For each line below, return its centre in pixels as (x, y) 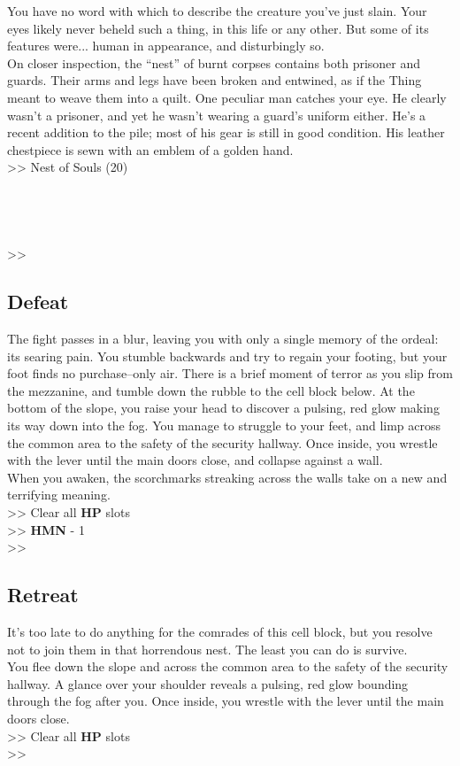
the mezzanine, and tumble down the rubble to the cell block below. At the (211, 390)
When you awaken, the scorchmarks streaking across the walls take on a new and (227, 477)
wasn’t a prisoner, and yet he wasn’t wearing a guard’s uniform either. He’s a (217, 115)
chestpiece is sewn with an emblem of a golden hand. (150, 149)
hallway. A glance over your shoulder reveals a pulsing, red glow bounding (208, 683)
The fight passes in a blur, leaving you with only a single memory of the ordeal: (223, 339)
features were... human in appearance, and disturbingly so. (166, 46)
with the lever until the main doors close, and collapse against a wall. (195, 460)
